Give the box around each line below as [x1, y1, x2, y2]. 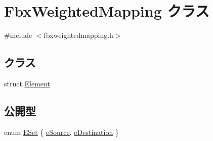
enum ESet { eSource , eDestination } [4, 126, 119, 137]
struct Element [4, 78, 50, 88]
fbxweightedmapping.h [44, 30, 113, 40]
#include [4, 30, 32, 40]
